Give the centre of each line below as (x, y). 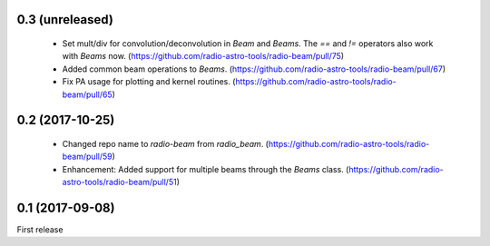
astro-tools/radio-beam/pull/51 (119, 182)
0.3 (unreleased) (65, 20)
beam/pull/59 (87, 157)
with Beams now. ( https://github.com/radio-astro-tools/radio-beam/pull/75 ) (203, 56)
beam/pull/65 (87, 94)
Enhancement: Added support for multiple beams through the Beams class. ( (206, 169)
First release (40, 230)
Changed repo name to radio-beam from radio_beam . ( (166, 143)
